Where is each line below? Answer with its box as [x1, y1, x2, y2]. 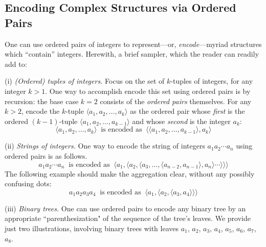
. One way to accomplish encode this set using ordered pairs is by [45, 85, 251, 96]
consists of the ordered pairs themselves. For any [100, 95, 252, 106]
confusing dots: [5, 178, 52, 189]
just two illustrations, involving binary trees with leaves [5, 223, 179, 233]
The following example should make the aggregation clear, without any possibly [5, 168, 255, 179]
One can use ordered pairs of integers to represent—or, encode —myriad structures [5, 38, 262, 49]
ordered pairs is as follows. [5, 150, 87, 161]
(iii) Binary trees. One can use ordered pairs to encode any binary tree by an [5, 203, 246, 213]
